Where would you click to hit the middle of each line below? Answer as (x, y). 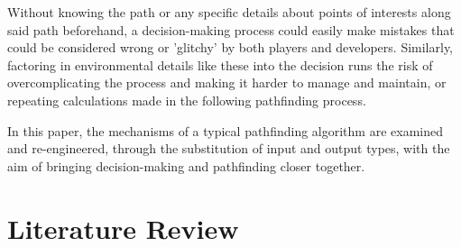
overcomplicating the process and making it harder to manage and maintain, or (227, 82)
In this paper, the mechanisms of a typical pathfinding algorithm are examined (225, 130)
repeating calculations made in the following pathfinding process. (187, 100)
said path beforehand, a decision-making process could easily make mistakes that (231, 29)
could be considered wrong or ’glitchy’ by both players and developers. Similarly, (230, 47)
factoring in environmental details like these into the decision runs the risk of (220, 64)
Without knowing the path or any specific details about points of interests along (229, 12)
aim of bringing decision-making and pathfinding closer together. (186, 165)
